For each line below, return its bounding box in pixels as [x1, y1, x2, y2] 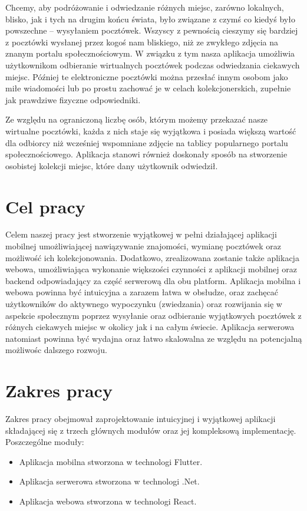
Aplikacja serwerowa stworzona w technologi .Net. [19, 475, 200, 487]
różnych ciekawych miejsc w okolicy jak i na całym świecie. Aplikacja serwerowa [5, 321, 295, 333]
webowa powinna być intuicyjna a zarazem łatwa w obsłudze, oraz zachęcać [5, 286, 278, 298]
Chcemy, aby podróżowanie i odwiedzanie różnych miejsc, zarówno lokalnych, [5, 1, 284, 13]
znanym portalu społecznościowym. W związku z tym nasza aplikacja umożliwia [5, 47, 295, 60]
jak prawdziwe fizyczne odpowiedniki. [5, 93, 141, 106]
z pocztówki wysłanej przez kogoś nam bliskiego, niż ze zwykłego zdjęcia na [5, 35, 279, 48]
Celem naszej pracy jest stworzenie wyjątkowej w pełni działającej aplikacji [5, 228, 277, 240]
